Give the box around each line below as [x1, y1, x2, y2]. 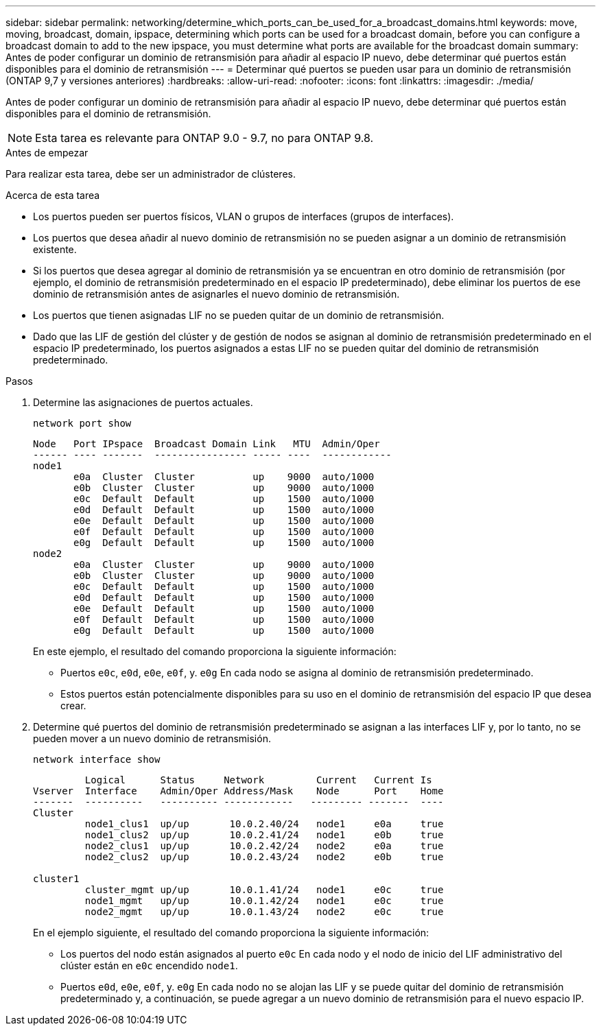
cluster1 [33, 873, 80, 884]
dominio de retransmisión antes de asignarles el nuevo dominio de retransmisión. [33, 288, 400, 300]
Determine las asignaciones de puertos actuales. [33, 396, 253, 408]
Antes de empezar [5, 147, 89, 158]
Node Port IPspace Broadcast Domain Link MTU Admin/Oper [33, 438, 380, 449]
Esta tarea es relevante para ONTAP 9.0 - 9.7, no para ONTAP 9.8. [35, 131, 374, 145]
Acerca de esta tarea [5, 189, 100, 201]
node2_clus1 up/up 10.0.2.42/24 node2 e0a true [84, 840, 444, 851]
